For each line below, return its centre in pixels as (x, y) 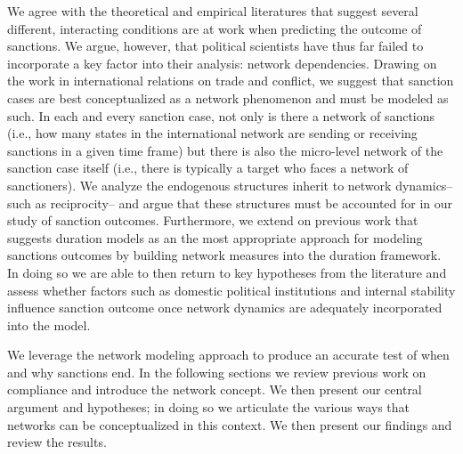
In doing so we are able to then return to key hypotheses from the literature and (227, 272)
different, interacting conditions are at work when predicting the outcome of (215, 28)
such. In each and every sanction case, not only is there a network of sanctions (221, 115)
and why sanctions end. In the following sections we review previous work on (217, 372)
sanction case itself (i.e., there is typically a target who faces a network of (208, 168)
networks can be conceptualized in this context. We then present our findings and (230, 424)
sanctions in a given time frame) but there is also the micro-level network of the (225, 150)
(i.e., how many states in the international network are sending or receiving (212, 133)
